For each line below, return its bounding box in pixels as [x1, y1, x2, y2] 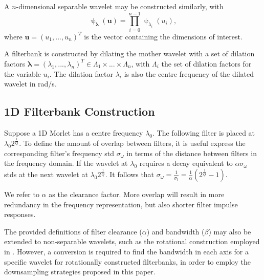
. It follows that [105, 169, 155, 179]
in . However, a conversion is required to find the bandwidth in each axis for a [4, 246, 249, 256]
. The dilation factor [49, 68, 113, 79]
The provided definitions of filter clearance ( [4, 226, 142, 236]
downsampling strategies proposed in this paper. [4, 266, 156, 277]
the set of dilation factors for [161, 58, 252, 69]
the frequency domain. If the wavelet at [4, 158, 128, 168]
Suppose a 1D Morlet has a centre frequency [4, 127, 143, 138]
